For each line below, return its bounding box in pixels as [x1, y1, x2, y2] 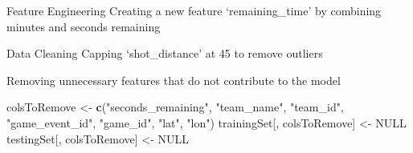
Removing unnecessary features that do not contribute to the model [6, 71, 341, 88]
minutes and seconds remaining [6, 18, 161, 34]
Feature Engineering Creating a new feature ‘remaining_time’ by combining [6, 2, 382, 18]
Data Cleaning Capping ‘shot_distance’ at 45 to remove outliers [6, 45, 323, 62]
